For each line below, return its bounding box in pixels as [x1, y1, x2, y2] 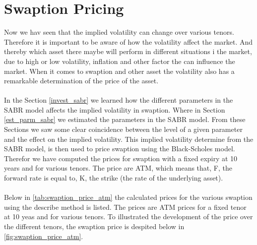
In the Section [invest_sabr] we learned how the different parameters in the [4, 95, 233, 105]
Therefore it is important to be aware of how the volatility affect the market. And [4, 36, 253, 47]
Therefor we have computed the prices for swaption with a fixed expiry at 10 [4, 153, 238, 163]
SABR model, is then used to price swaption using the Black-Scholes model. [4, 143, 235, 154]
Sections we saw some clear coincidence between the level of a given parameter [4, 124, 243, 134]
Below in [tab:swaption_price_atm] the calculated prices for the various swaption [4, 192, 253, 202]
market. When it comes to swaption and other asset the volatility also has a [4, 65, 235, 76]
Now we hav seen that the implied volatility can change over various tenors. [4, 27, 234, 37]
